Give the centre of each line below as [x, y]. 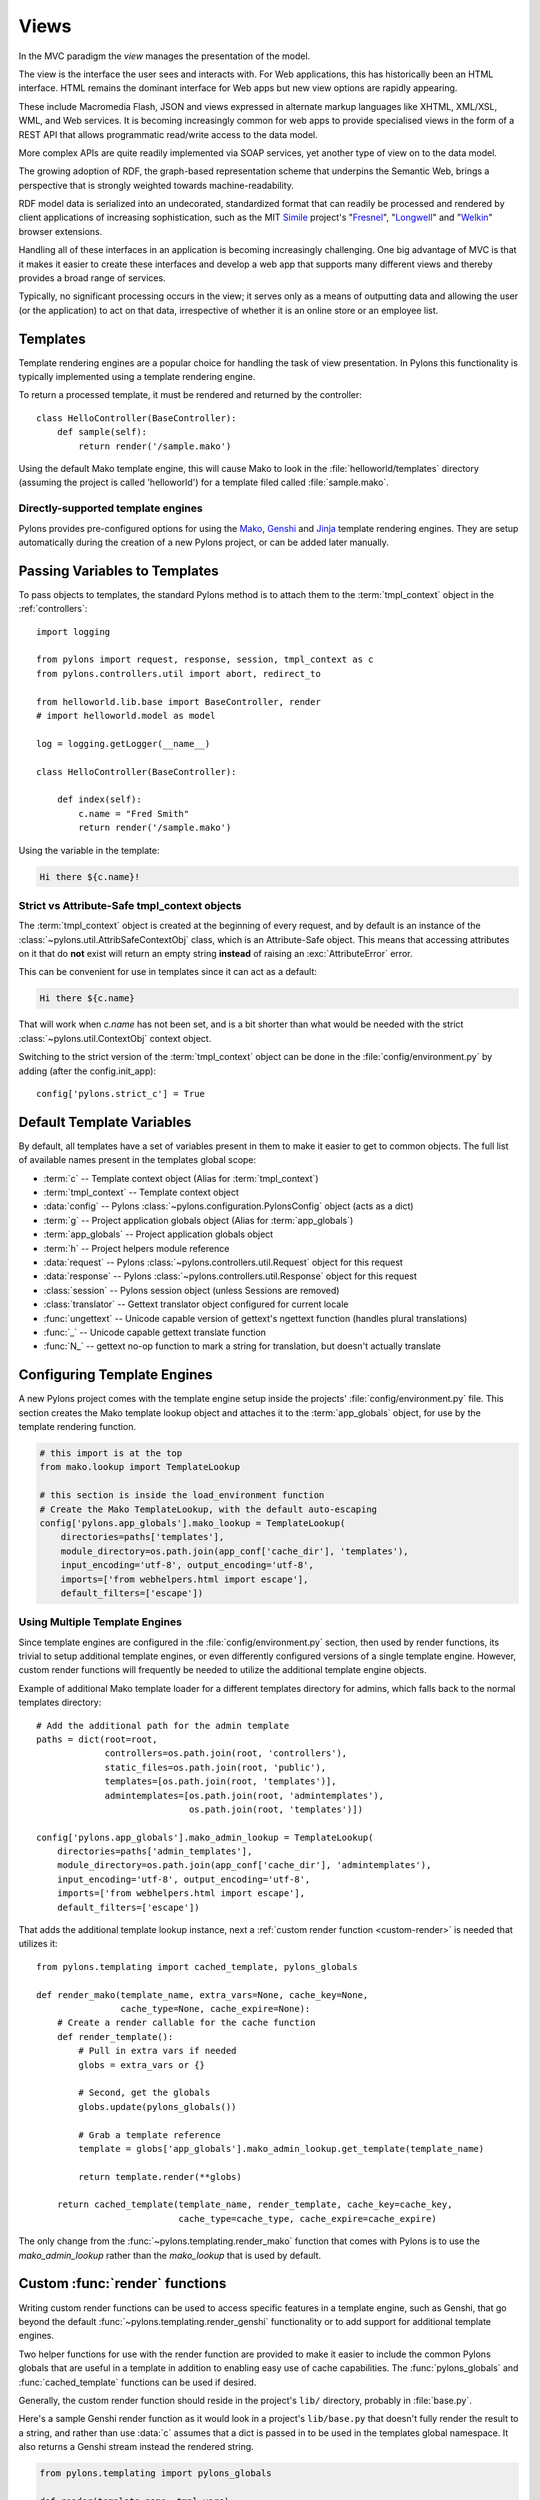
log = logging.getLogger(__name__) [123, 743]
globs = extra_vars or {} [141, 2064]
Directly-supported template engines [111, 508]
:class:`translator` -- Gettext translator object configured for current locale [196, 1304]
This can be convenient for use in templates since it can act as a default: [167, 972]
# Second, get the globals [144, 2093]
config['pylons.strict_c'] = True [120, 1093]
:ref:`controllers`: [53, 609]
